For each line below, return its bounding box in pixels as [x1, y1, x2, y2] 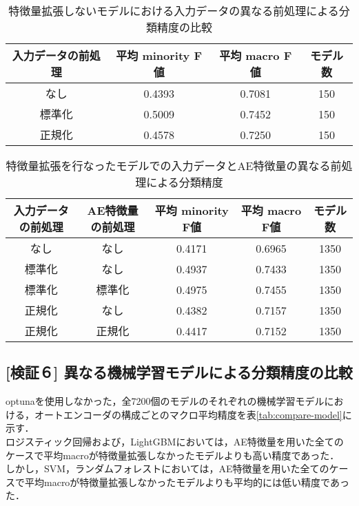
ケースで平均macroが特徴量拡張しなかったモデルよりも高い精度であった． [6, 447, 340, 462]
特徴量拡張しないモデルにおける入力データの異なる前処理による [8, 3, 339, 19]
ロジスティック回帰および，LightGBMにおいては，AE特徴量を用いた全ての [6, 434, 344, 448]
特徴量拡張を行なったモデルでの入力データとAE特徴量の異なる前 [6, 158, 342, 173]
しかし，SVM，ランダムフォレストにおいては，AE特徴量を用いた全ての [6, 461, 329, 476]
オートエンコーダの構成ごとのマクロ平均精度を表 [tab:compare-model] [34, 407, 342, 421]
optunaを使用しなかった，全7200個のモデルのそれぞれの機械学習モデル [6, 394, 325, 408]
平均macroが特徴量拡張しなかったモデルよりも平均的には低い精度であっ [24, 474, 349, 489]
